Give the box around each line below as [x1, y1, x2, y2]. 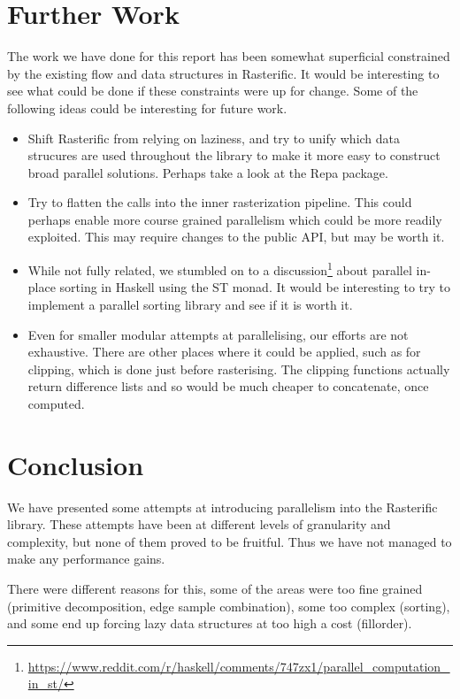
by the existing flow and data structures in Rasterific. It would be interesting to [7, 64, 440, 82]
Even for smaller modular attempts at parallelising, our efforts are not [27, 325, 409, 343]
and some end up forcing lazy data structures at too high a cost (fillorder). [7, 614, 412, 633]
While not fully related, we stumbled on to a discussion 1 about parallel [27, 258, 412, 279]
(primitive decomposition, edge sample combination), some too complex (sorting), [7, 596, 450, 615]
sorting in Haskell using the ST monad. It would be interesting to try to [59, 278, 450, 296]
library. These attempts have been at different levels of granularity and [7, 515, 391, 534]
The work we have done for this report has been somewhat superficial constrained [7, 47, 450, 65]
